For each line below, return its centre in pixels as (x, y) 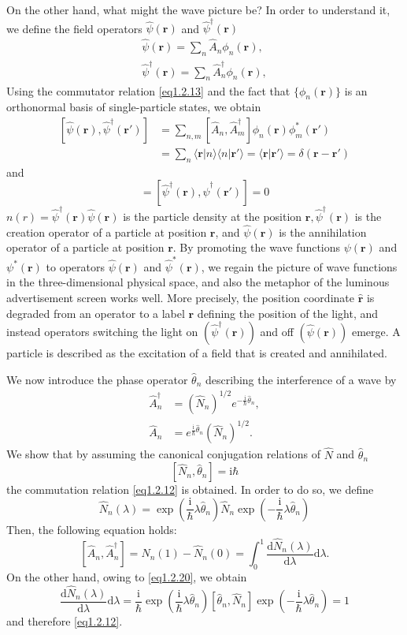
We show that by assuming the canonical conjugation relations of (163, 454)
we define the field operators (74, 28)
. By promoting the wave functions (257, 247)
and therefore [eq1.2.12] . (65, 621)
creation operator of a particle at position (107, 232)
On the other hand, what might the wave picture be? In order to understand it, (198, 9)
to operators (76, 266)
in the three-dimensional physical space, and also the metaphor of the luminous (198, 282)
